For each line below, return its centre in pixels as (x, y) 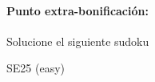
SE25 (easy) (36, 68)
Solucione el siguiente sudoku (78, 41)
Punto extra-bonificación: (77, 10)
